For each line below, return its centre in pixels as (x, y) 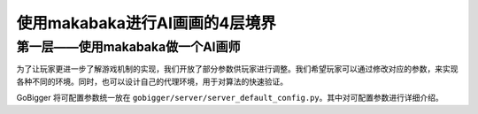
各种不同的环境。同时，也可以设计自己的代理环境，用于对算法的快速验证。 (152, 81)
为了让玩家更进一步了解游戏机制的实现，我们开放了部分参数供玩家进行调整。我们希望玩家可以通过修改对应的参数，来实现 (237, 69)
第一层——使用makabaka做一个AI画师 (128, 47)
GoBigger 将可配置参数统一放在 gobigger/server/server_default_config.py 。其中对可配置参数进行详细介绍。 (230, 98)
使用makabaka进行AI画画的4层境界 (146, 23)
